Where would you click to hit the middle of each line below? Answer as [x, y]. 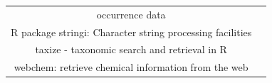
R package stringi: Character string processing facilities [131, 32]
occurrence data [131, 14]
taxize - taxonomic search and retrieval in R [131, 49]
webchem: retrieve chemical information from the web [131, 67]
